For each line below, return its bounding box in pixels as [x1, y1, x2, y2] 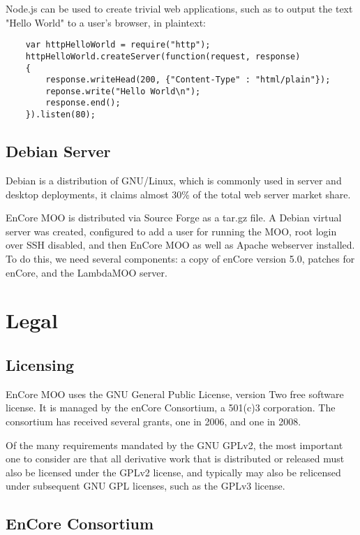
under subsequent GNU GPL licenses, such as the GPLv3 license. [6, 478, 285, 493]
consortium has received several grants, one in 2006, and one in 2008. [6, 413, 301, 428]
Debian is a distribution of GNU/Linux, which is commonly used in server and [6, 173, 342, 187]
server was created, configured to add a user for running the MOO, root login [6, 223, 337, 238]
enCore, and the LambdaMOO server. [6, 265, 167, 279]
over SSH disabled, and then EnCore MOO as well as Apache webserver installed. [6, 237, 355, 252]
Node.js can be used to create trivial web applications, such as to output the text [6, 1, 353, 15]
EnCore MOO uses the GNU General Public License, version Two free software [6, 386, 344, 401]
